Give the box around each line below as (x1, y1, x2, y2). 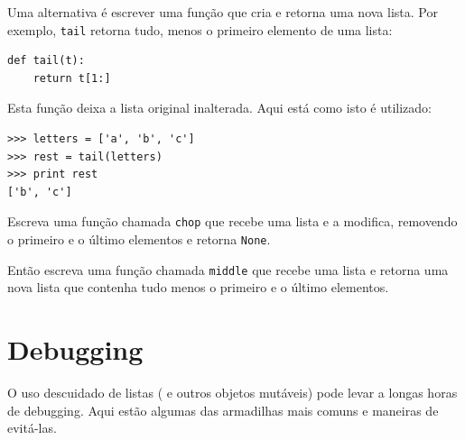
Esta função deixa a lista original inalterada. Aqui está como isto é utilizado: (7, 98, 432, 117)
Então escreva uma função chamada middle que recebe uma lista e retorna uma (7, 260, 449, 279)
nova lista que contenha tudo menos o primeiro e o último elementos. (7, 278, 389, 297)
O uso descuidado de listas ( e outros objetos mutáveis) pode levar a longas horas (7, 383, 458, 402)
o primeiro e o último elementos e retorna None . (7, 230, 271, 249)
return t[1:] (33, 71, 111, 85)
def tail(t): (7, 54, 85, 68)
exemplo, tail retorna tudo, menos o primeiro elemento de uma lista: (7, 20, 393, 39)
